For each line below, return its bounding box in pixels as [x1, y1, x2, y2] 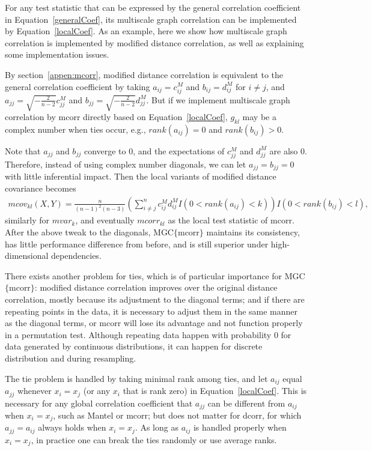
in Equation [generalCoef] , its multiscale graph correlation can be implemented [5, 13, 297, 25]
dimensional [5, 249, 49, 262]
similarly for [5, 214, 50, 226]
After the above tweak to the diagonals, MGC [5, 226, 174, 238]
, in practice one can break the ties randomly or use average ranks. [31, 433, 277, 446]
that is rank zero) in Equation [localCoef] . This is [123, 384, 307, 397]
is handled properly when [193, 421, 287, 434]
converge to [84, 144, 126, 157]
